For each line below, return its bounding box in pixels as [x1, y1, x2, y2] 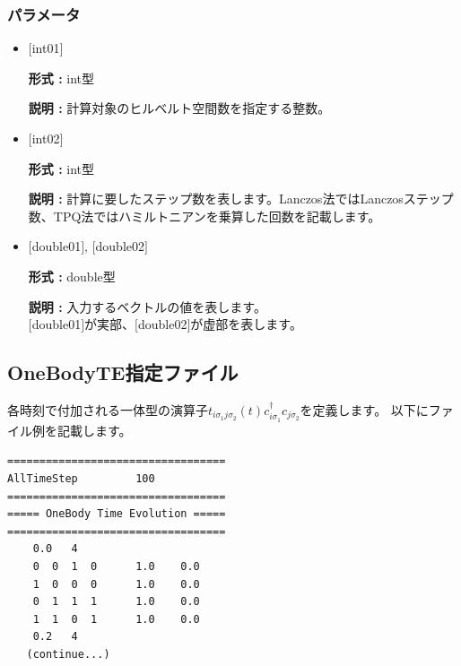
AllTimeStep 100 [7, 471, 155, 485]
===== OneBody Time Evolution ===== [7, 507, 226, 521]
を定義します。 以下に [300, 400, 429, 419]
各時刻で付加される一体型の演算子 [7, 400, 208, 419]
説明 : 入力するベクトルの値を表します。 [28, 297, 266, 316]
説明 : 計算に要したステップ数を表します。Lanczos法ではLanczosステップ [28, 189, 454, 208]
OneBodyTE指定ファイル [7, 359, 239, 386]
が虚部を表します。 [190, 315, 302, 333]
